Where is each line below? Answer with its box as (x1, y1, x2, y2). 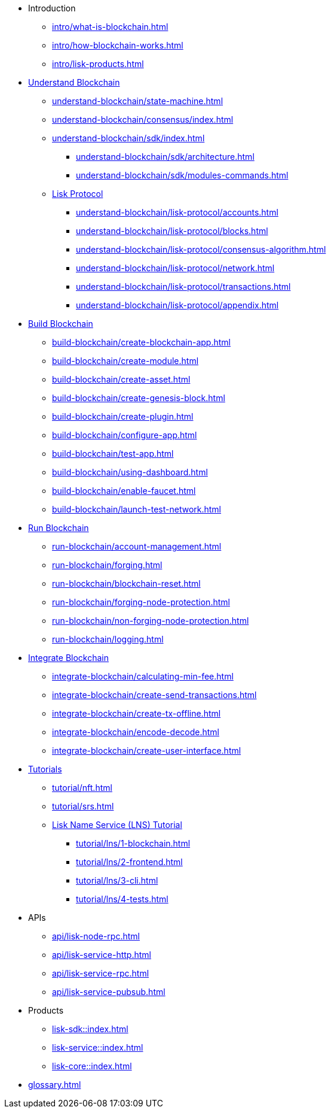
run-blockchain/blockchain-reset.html (52, 578, 201, 589)
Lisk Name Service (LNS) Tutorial (52, 820, 182, 830)
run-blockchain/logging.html (52, 634, 164, 644)
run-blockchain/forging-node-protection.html (52, 597, 230, 607)
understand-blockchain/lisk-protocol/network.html (76, 263, 275, 273)
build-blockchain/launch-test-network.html (52, 504, 222, 514)
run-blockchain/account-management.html (52, 541, 222, 551)
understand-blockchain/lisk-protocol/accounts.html (76, 207, 278, 217)
